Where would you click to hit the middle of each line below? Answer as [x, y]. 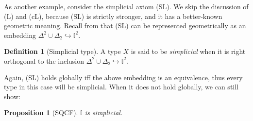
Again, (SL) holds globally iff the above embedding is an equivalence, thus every [123, 77]
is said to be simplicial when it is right [188, 51]
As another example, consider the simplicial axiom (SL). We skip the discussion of [126, 6]
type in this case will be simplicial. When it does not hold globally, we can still [121, 87]
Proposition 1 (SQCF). [41, 112]
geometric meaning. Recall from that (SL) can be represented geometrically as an [125, 26]
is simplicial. [104, 112]
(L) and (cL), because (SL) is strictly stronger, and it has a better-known [113, 16]
